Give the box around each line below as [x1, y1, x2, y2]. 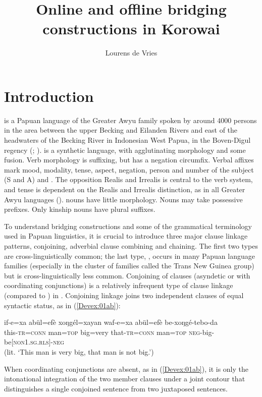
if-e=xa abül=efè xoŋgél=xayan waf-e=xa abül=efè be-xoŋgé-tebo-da [4, 317, 218, 327]
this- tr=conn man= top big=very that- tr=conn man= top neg [4, 326, 200, 337]
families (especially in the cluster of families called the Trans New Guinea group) [4, 260, 254, 271]
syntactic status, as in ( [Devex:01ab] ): [4, 300, 121, 310]
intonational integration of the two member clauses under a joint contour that [4, 373, 245, 384]
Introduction [4, 85, 94, 106]
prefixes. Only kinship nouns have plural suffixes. [4, 204, 155, 214]
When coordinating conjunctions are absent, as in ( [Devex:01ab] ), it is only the [4, 363, 249, 374]
